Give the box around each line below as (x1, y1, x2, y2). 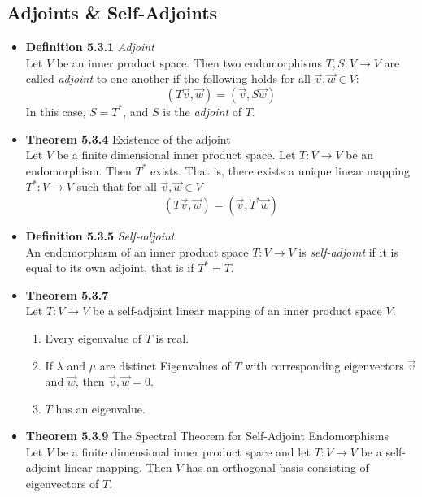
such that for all (76, 178, 157, 195)
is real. (155, 329, 189, 346)
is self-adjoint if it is (298, 243, 398, 260)
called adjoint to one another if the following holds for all (25, 70, 311, 87)
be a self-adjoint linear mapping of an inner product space (93, 302, 382, 319)
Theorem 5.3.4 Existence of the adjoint (25, 130, 231, 147)
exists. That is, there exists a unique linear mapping (150, 162, 410, 179)
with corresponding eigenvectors (245, 357, 404, 374)
